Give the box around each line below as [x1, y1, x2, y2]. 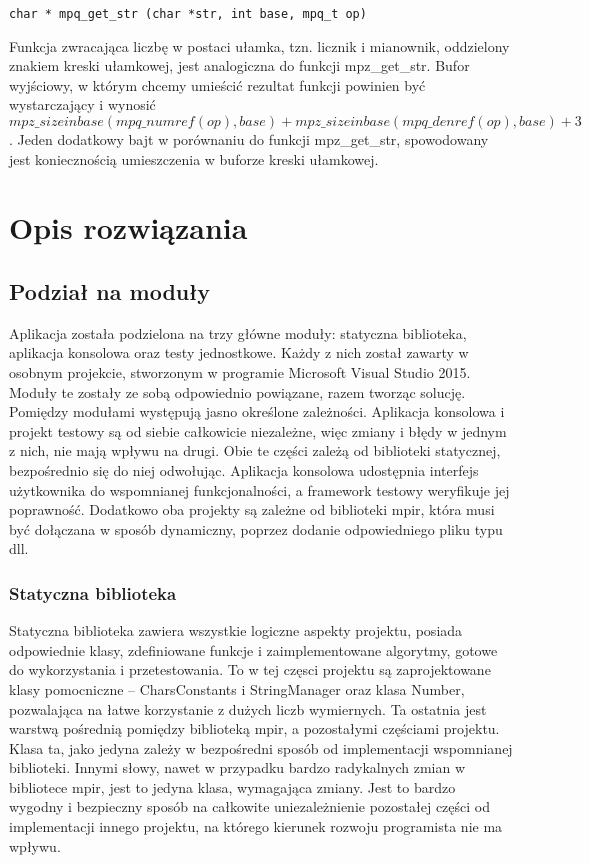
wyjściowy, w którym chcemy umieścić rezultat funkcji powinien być [9, 74, 426, 95]
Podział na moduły [9, 275, 211, 306]
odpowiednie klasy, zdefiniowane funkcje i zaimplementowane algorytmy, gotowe [9, 639, 498, 660]
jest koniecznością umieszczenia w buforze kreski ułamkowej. [9, 148, 379, 169]
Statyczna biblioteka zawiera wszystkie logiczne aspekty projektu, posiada [9, 620, 463, 641]
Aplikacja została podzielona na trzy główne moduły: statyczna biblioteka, [9, 322, 467, 343]
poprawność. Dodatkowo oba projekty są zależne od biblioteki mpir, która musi [9, 499, 495, 520]
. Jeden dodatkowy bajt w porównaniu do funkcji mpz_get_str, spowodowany [9, 129, 489, 150]
